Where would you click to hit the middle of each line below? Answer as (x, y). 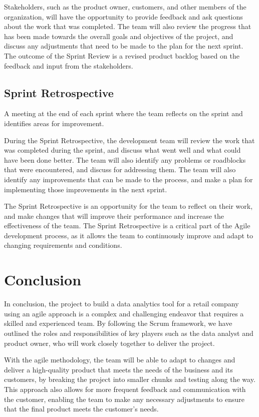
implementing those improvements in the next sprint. (86, 189)
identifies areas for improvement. (54, 123)
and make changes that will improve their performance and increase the (114, 216)
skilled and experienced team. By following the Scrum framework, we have (118, 323)
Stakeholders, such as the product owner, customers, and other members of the (125, 7)
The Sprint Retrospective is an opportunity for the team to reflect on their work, (128, 206)
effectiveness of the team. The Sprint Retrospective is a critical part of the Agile (127, 226)
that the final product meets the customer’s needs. (81, 409)
